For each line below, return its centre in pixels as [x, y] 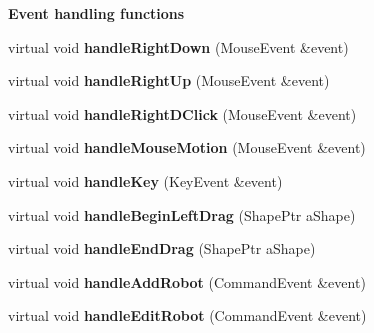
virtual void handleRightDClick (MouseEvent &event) [182, 113]
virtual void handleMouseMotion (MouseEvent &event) [187, 147]
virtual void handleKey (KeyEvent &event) [145, 180]
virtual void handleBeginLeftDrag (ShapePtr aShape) [182, 214]
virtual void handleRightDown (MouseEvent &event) [178, 46]
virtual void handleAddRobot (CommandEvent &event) [187, 281]
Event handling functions [96, 13]
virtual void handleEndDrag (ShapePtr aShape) [162, 248]
